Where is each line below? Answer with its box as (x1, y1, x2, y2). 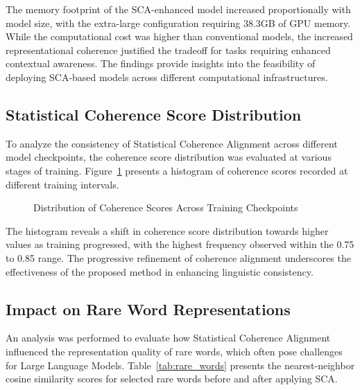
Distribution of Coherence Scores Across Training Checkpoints (33, 200, 298, 215)
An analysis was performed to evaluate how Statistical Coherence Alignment (6, 330, 331, 345)
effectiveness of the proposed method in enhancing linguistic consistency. (6, 264, 314, 278)
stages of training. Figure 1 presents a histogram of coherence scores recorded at (6, 163, 348, 177)
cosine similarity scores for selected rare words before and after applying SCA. (6, 371, 338, 386)
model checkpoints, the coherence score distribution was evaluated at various (6, 150, 332, 164)
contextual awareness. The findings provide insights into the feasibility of (6, 56, 316, 71)
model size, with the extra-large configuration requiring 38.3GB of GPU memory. (6, 15, 351, 30)
